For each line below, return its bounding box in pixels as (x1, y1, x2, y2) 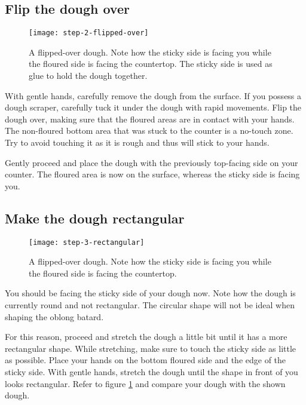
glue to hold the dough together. (29, 69, 148, 82)
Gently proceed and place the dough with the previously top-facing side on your (5, 156, 298, 168)
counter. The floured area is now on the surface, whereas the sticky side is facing (5, 168, 300, 180)
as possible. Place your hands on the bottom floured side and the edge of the (5, 354, 286, 366)
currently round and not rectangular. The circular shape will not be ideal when (5, 299, 295, 311)
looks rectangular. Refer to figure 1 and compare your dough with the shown (5, 377, 286, 389)
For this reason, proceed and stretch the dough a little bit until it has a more (5, 330, 287, 343)
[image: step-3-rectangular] (29, 238, 145, 247)
